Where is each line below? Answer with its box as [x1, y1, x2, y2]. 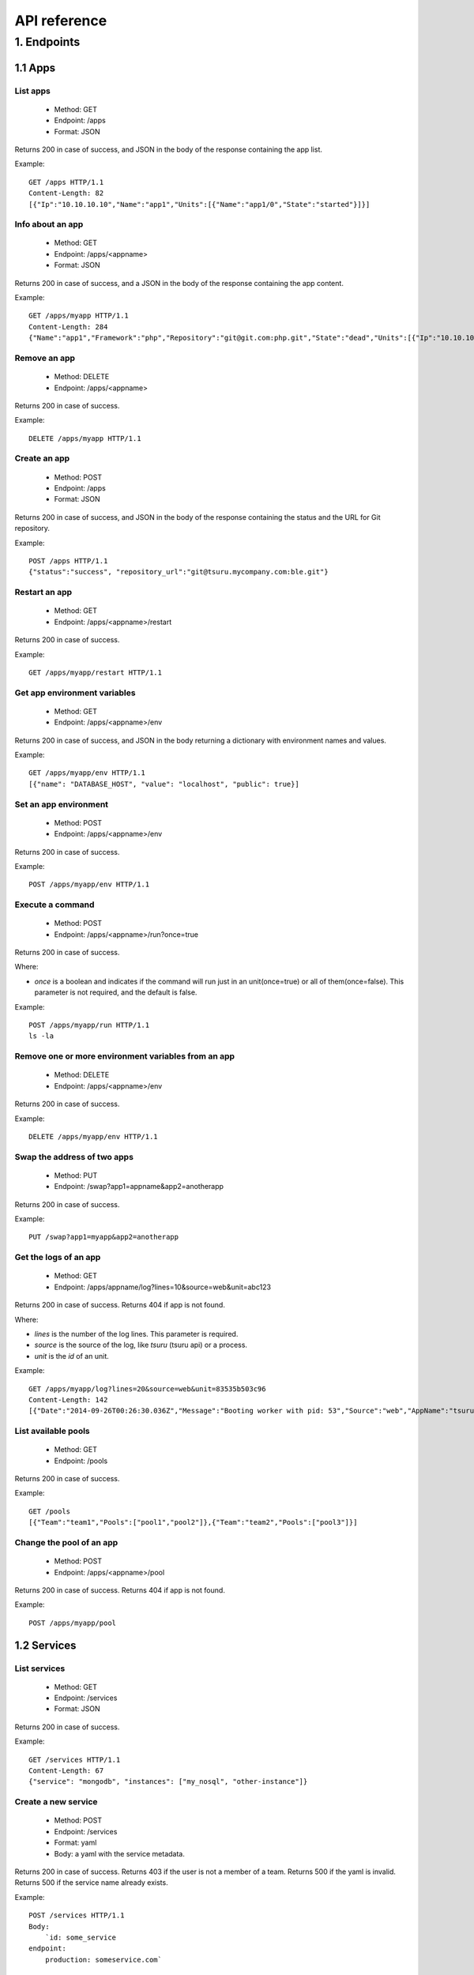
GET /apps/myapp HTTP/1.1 [28, 311, 130, 320]
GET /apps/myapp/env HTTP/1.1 [28, 769, 146, 777]
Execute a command [14, 899, 95, 910]
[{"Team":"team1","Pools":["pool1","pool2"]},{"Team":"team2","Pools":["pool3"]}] [28, 1518, 358, 1527]
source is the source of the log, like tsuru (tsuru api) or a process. [34, 1340, 248, 1350]
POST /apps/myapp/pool [28, 1618, 117, 1627]
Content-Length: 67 [28, 1766, 104, 1775]
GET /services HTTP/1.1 [28, 1755, 121, 1764]
